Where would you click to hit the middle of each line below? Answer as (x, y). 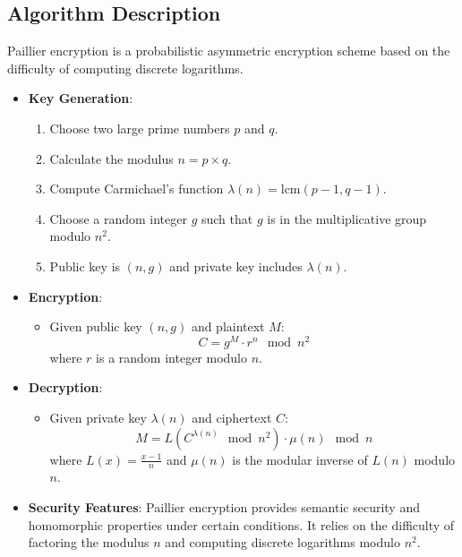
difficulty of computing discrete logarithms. (125, 68)
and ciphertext (232, 417)
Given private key (98, 417)
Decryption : (65, 387)
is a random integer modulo (172, 357)
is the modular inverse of (300, 459)
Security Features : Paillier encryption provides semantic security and (224, 507)
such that (227, 218)
